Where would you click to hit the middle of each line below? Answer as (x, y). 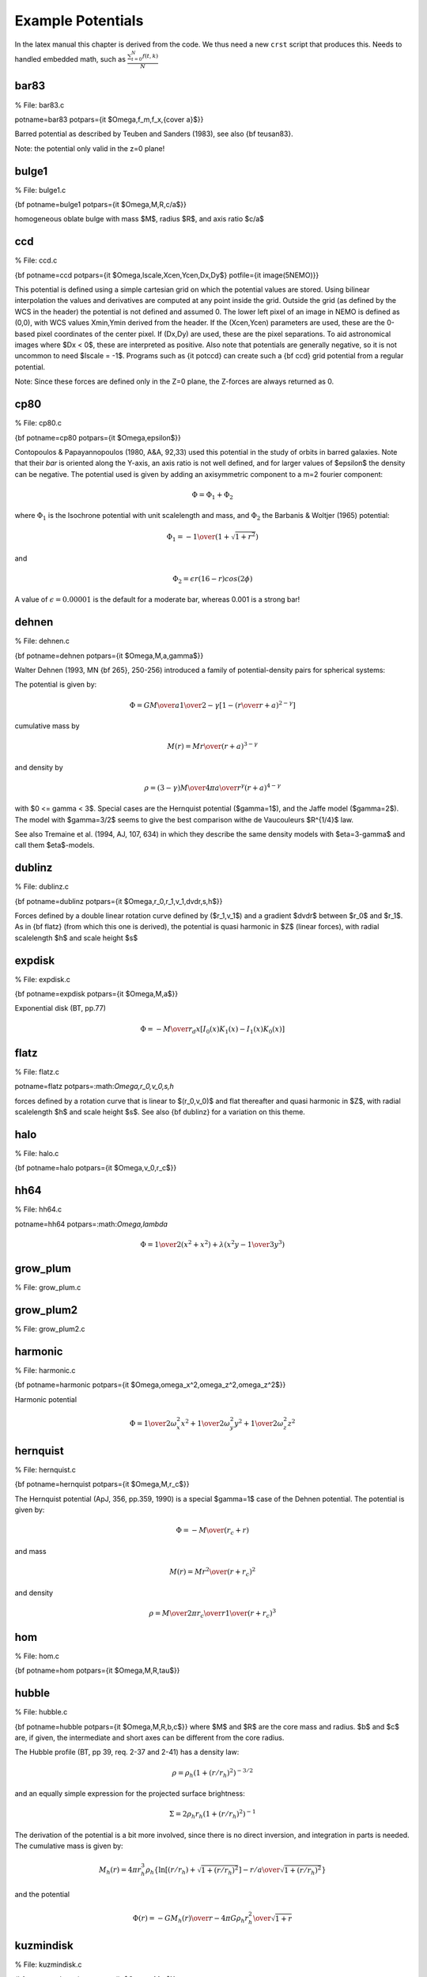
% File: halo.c (37, 1153)
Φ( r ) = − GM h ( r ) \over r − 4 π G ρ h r (191, 1919)
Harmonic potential (46, 1399)
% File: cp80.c (38, 423)
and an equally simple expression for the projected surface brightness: (130, 1794)
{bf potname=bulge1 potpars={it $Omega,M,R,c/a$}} (101, 204)
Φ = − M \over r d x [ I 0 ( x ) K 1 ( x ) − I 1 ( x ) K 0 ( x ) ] (212, 1030)
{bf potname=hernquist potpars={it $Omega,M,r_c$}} (102, 1484)
